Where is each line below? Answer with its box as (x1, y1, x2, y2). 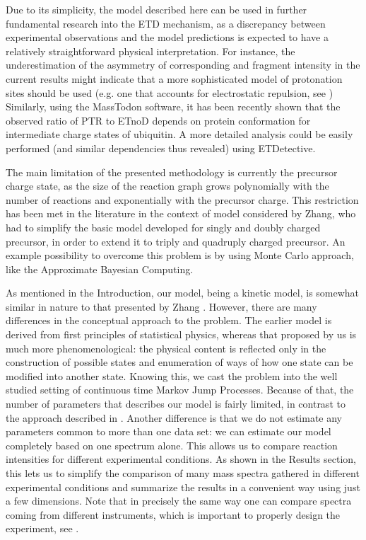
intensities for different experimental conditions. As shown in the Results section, (6, 452, 356, 466)
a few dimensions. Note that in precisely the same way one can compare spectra (6, 493, 352, 508)
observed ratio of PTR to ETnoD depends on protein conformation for (6, 113, 311, 127)
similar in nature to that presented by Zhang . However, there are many (6, 299, 317, 314)
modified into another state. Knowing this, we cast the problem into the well (6, 368, 338, 383)
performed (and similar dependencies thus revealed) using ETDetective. (6, 140, 316, 155)
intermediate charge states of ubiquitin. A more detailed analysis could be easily (6, 127, 353, 142)
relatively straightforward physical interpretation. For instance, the (6, 43, 295, 58)
